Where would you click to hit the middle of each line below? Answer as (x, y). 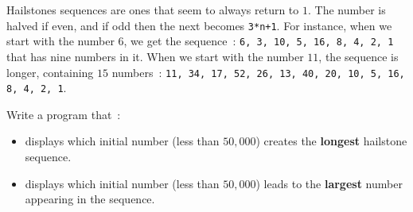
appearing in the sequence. (90, 199)
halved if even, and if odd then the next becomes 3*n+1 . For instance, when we (199, 25)
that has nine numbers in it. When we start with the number (155, 56)
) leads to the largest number (329, 183)
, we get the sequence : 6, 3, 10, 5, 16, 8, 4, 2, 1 (259, 41)
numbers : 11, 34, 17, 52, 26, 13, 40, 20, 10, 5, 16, (258, 72)
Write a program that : (64, 114)
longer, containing (50, 72)
